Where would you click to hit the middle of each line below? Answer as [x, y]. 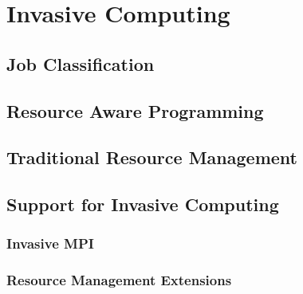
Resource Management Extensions [119, 280]
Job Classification [81, 63]
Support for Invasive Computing [143, 204]
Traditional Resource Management [152, 157]
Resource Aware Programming [135, 110]
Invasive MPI [50, 243]
